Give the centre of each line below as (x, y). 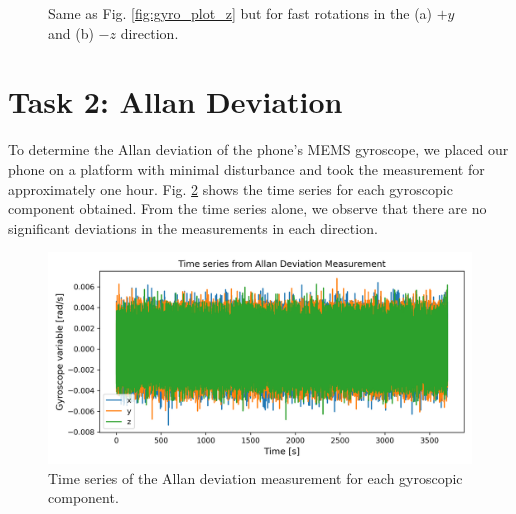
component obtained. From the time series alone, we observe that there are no (247, 208)
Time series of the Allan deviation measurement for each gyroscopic (255, 477)
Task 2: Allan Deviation (175, 101)
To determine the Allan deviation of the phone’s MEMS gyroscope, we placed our (258, 149)
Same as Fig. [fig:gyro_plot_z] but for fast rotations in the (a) (240, 13)
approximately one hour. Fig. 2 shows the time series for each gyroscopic (230, 188)
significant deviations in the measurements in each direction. (193, 227)
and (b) (71, 32)
